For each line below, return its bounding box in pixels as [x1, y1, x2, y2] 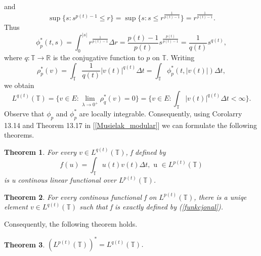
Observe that [4, 108, 45, 118]
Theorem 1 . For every [4, 146, 77, 157]
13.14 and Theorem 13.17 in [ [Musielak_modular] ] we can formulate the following [4, 119, 257, 130]
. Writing [166, 52, 195, 62]
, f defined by [125, 146, 166, 157]
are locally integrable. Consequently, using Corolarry [79, 108, 242, 118]
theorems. [4, 130, 34, 140]
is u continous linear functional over [4, 175, 116, 185]
